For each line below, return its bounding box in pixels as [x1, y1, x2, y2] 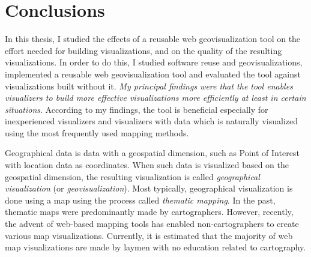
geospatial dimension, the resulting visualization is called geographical [5, 170, 260, 183]
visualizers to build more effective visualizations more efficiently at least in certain [5, 91, 306, 104]
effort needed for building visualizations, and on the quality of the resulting [5, 44, 282, 56]
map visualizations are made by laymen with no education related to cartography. [5, 241, 306, 253]
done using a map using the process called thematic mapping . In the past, [5, 193, 276, 206]
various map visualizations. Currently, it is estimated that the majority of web [5, 229, 293, 241]
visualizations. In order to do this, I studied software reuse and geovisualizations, [5, 56, 303, 68]
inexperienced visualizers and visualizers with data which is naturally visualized [5, 115, 298, 127]
